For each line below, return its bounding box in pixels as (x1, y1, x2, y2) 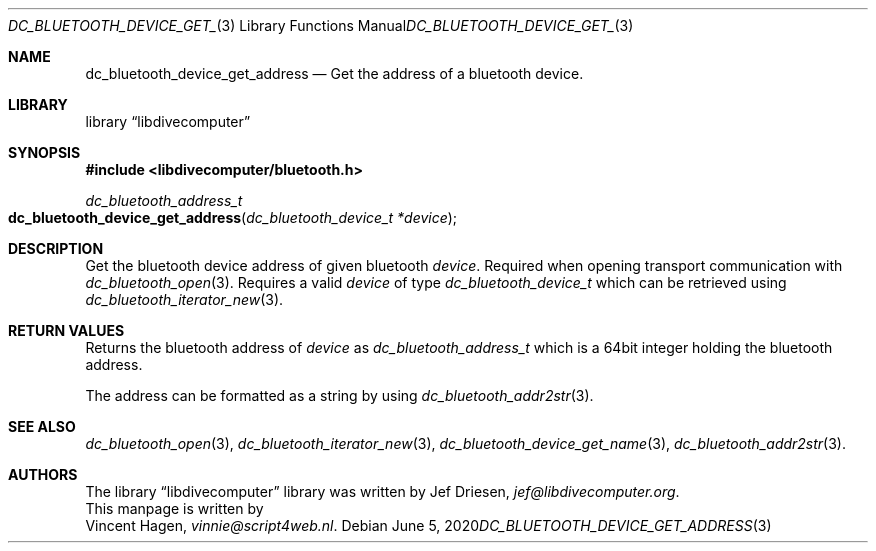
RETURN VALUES (8, 322, 125, 339)
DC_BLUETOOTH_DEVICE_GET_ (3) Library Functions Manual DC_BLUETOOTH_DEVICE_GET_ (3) (8, 17, 634, 34)
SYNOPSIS (8, 144, 81, 161)
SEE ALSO (8, 418, 76, 435)
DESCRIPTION (8, 240, 104, 257)
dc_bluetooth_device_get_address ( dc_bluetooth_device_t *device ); (8, 209, 458, 226)
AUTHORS (8, 466, 78, 483)
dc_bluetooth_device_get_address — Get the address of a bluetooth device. (85, 65, 584, 82)
